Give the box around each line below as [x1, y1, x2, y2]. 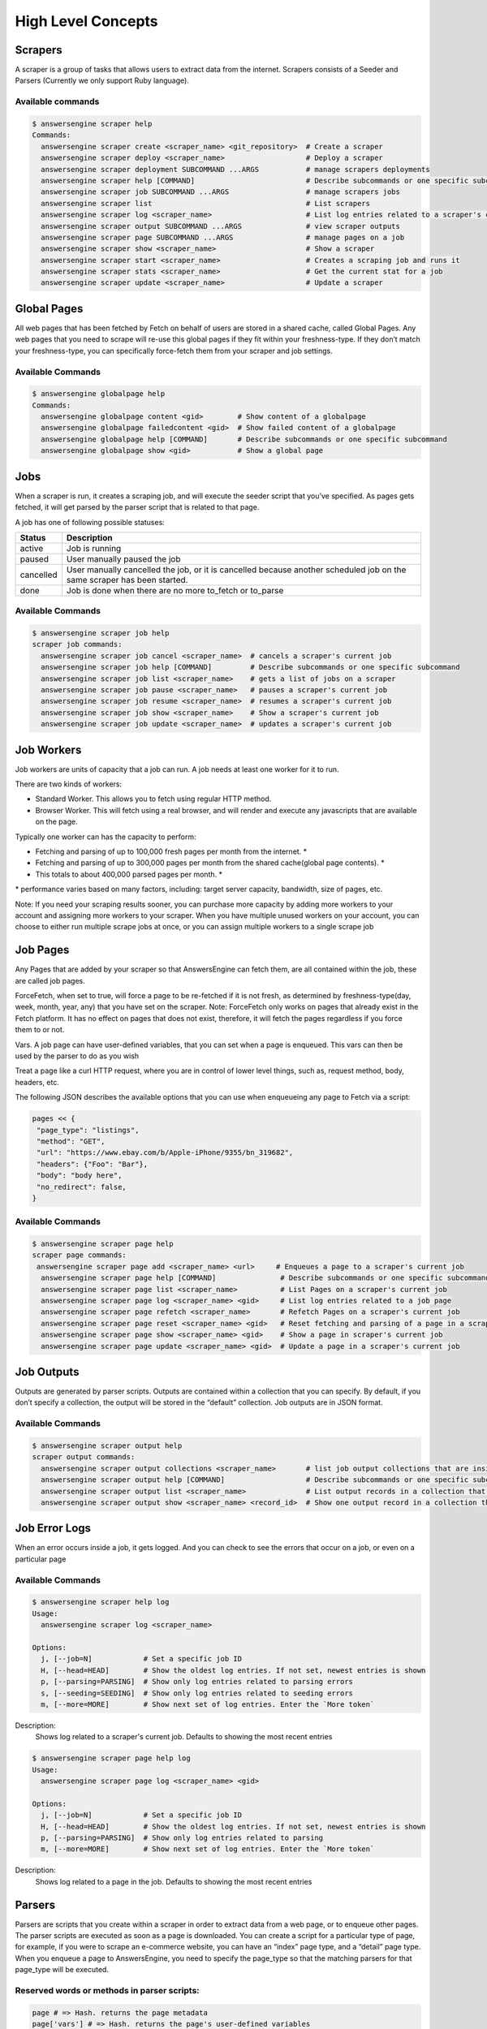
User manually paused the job [66, 553, 181, 564]
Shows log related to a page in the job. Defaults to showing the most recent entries [35, 1876, 312, 1886]
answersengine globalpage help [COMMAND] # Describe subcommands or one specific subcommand [41, 434, 448, 444]
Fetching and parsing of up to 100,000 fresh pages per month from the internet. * [35, 846, 308, 856]
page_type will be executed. [15, 1965, 110, 1975]
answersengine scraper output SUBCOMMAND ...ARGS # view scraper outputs [41, 222, 401, 230]
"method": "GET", [37, 1136, 106, 1146]
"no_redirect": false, [37, 1182, 127, 1191]
